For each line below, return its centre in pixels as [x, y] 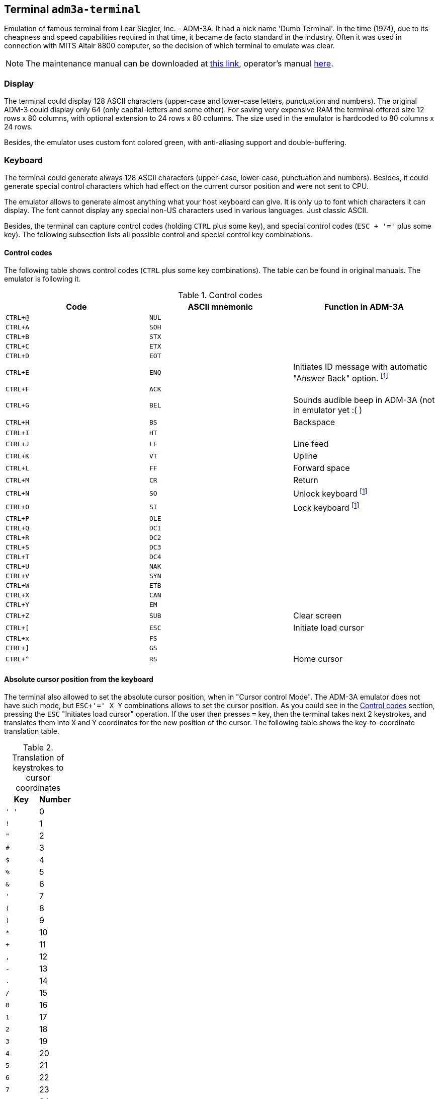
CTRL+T [17, 557]
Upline [305, 456]
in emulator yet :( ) [328, 410]
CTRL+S [17, 547]
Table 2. [38, 748]
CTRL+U [17, 567]
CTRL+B [17, 337]
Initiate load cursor [328, 628]
